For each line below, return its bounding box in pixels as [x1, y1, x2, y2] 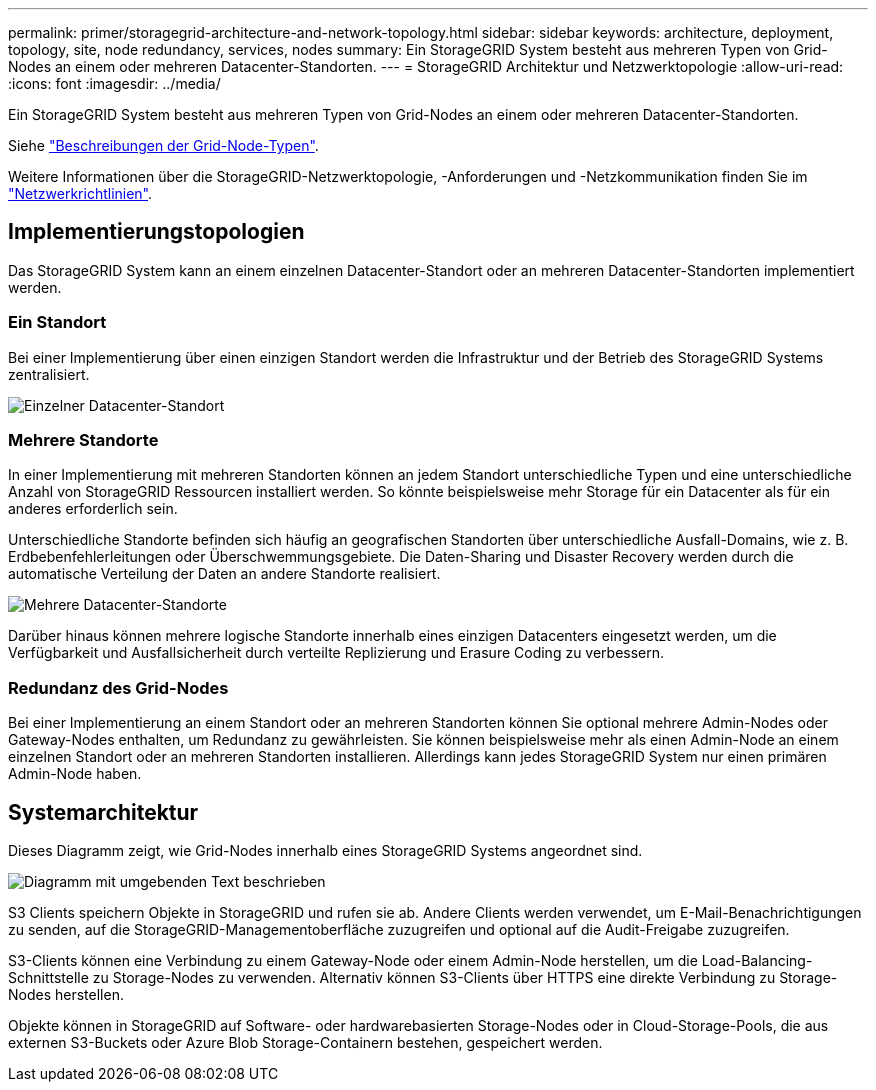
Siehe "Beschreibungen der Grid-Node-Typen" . [8, 137, 319, 154]
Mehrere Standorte [8, 429, 159, 450]
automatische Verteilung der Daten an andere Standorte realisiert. [8, 565, 441, 583]
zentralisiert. [8, 365, 90, 383]
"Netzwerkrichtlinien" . [8, 185, 153, 202]
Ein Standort [8, 312, 107, 333]
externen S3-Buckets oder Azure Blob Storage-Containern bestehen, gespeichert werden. [8, 1033, 603, 1051]
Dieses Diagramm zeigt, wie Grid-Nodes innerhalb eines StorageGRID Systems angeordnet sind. [8, 841, 643, 859]
